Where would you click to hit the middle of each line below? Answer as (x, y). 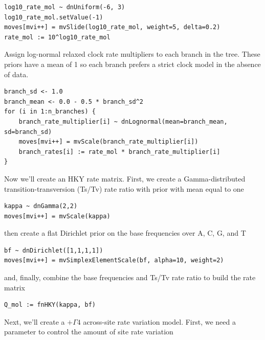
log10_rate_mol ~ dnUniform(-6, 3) (65, 7)
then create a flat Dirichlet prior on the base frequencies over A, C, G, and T (125, 233)
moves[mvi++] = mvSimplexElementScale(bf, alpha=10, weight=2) (114, 260)
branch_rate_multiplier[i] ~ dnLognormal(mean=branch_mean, (123, 121)
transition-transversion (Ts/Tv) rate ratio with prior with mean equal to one (124, 188)
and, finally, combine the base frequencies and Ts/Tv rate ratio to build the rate (130, 277)
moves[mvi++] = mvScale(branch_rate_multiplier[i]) (108, 142)
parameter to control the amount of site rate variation (89, 332)
